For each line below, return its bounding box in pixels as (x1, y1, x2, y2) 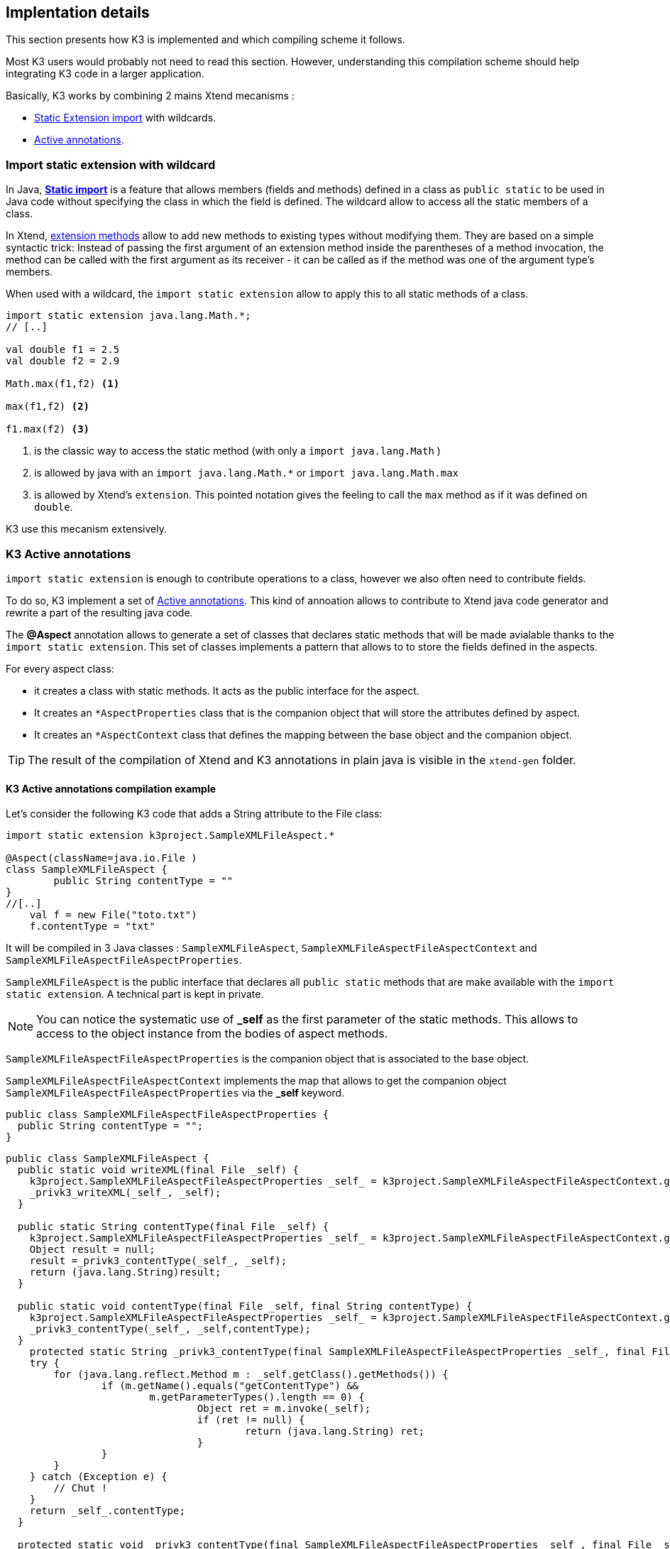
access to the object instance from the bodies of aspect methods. (36, 1026, 388, 1041)
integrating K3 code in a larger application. (6, 67, 204, 80)
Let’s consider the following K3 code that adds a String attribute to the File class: (6, 808, 383, 820)
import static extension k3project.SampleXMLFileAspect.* (6, 830, 335, 842)
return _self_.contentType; (29, 1505, 185, 1517)
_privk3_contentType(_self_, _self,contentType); (29, 1323, 311, 1335)
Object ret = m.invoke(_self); (197, 1403, 371, 1415)
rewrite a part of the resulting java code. (6, 606, 193, 619)
